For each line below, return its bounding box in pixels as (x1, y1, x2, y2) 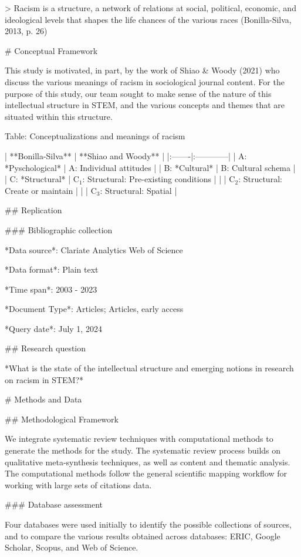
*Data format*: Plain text (5, 263, 99, 276)
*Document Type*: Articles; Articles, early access (5, 303, 184, 315)
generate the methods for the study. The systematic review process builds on (5, 444, 281, 457)
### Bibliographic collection (5, 223, 113, 236)
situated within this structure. (5, 110, 113, 122)
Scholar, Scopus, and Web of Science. (5, 541, 138, 553)
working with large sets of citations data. (5, 478, 152, 491)
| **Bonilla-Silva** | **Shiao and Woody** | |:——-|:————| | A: (5, 149, 247, 162)
